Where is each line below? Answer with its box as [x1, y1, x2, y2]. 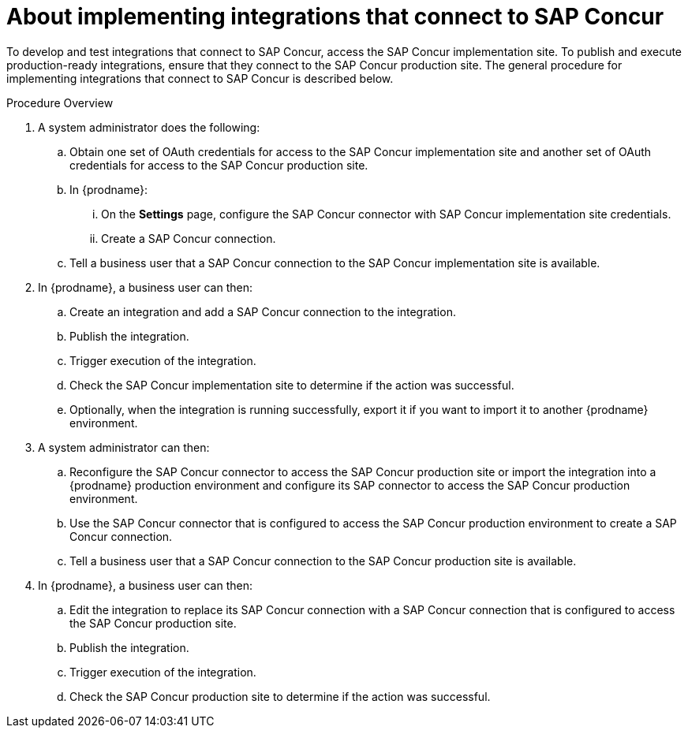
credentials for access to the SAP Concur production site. [69, 158, 368, 172]
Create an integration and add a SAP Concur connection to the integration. [69, 304, 456, 319]
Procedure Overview [6, 95, 114, 110]
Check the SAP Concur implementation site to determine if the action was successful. [69, 378, 514, 392]
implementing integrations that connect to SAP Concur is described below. [6, 71, 394, 85]
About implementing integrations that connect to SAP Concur [6, 3, 664, 30]
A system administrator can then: [38, 440, 210, 454]
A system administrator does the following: [38, 120, 260, 134]
